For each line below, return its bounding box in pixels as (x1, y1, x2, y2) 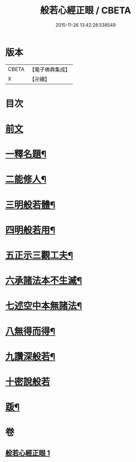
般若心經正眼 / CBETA (40, 5, 131, 16)
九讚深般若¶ (5, 351, 56, 362)
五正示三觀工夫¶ (5, 250, 73, 261)
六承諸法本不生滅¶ (5, 275, 83, 287)
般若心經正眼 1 (5, 448, 50, 457)
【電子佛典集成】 (29, 66, 70, 73)
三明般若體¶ (5, 199, 56, 211)
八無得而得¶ (5, 326, 56, 337)
